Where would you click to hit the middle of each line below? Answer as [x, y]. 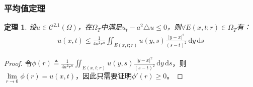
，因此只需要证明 [104, 76]
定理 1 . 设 [20, 27]
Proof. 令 [18, 63]
